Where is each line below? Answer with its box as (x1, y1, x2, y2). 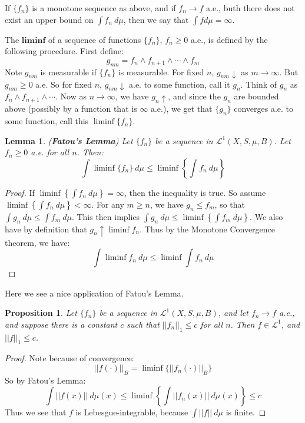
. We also (250, 210, 283, 222)
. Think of (240, 78, 277, 90)
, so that (214, 198, 246, 211)
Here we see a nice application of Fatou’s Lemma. (5, 287, 184, 299)
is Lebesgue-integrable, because (75, 406, 188, 418)
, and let (218, 307, 248, 319)
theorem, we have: (5, 236, 70, 248)
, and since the (168, 90, 221, 102)
